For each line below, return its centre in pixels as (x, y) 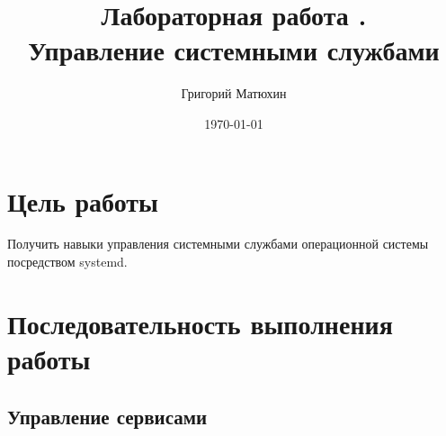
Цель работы (83, 200)
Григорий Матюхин (234, 93)
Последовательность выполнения (200, 323)
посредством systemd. (67, 262)
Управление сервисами (107, 416)
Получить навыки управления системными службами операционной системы (218, 244)
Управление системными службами (234, 50)
